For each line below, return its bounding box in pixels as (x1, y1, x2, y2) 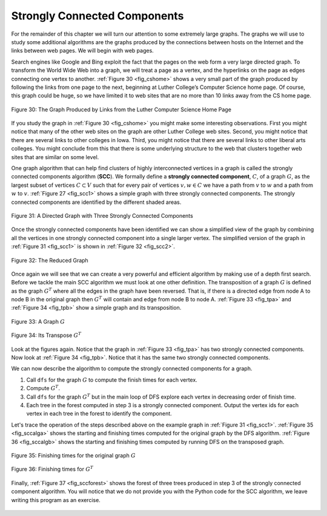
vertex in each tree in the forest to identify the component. (26, 410, 172, 417)
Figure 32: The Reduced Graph (11, 256, 89, 264)
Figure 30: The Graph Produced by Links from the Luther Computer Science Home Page (11, 106, 231, 113)
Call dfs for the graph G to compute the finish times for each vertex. (26, 376, 198, 384)
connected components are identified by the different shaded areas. (11, 198, 182, 206)
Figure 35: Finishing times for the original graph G (11, 451, 136, 459)
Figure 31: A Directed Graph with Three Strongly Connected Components (11, 212, 193, 219)
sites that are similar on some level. (11, 153, 99, 160)
